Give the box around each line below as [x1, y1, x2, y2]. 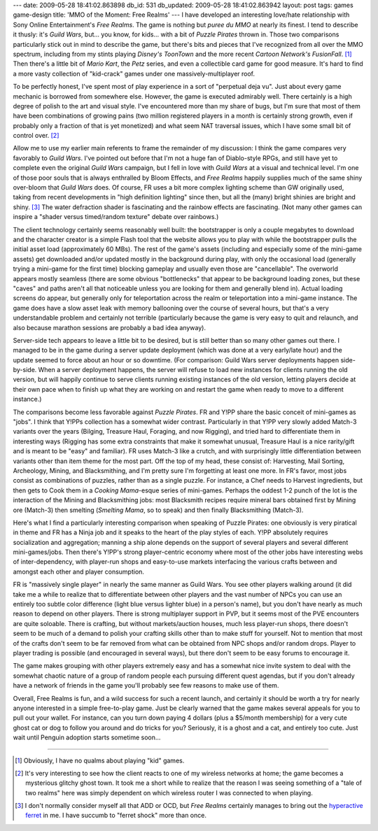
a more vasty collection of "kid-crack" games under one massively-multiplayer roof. [13, 69, 255, 78]
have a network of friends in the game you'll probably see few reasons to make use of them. [13, 681, 279, 690]
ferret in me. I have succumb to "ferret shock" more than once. [25, 811, 206, 820]
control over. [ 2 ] [13, 132, 59, 140]
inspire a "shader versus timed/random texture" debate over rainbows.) [13, 213, 219, 221]
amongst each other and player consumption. [13, 567, 145, 576]
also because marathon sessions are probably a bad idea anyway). [13, 323, 206, 332]
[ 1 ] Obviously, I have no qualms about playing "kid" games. [15, 756, 185, 765]
